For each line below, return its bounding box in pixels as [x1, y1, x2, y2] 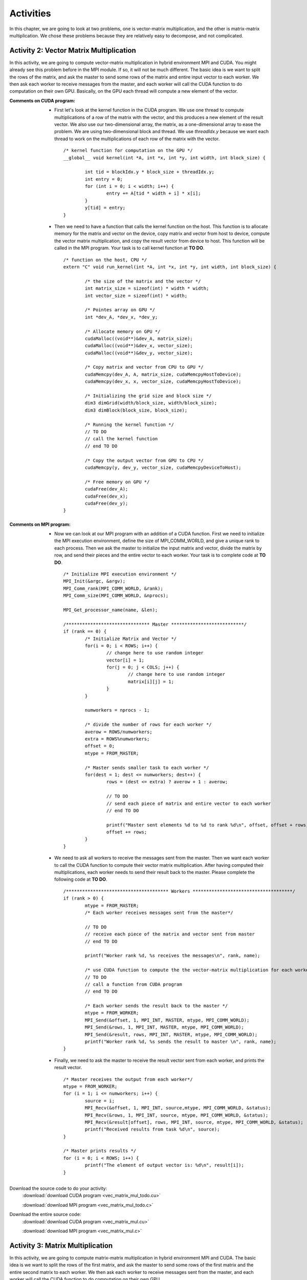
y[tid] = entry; [84, 205, 125, 211]
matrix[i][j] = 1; [128, 678, 174, 685]
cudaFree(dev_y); [84, 500, 128, 506]
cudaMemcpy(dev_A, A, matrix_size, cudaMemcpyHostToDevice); [84, 371, 242, 377]
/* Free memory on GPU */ [84, 479, 150, 485]
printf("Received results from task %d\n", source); [84, 1126, 220, 1133]
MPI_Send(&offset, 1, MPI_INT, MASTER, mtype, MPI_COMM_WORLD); [84, 1017, 250, 1023]
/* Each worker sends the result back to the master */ [84, 1003, 228, 1009]
